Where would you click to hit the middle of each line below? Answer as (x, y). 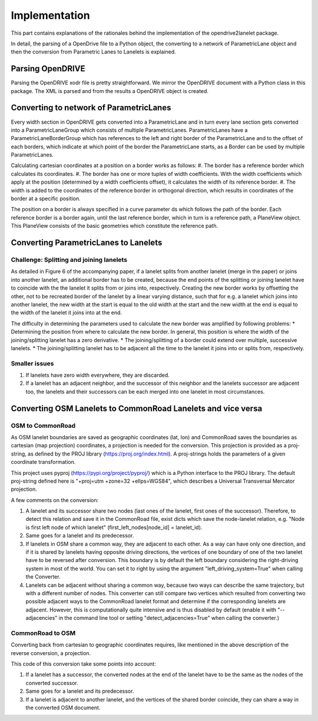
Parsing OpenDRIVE (48, 69)
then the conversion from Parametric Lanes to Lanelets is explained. (93, 52)
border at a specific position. (46, 199)
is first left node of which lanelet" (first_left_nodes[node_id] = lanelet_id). (114, 527)
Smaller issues (32, 363)
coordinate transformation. (43, 462)
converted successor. (52, 683)
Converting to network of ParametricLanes (91, 108)
